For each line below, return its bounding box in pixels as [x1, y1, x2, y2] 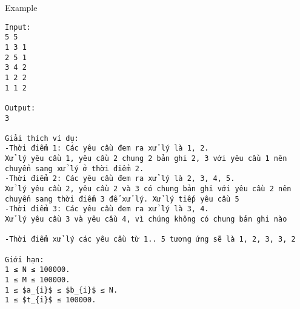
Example [5, 1, 38, 13]
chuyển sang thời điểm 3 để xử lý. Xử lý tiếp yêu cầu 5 [5, 194, 239, 203]
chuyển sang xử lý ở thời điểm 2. [5, 164, 144, 173]
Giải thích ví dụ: [5, 134, 79, 143]
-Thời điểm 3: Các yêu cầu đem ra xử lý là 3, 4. [5, 205, 209, 214]
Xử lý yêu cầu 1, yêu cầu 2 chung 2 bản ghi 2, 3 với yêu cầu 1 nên [5, 154, 287, 163]
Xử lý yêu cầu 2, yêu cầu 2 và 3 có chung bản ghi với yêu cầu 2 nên [5, 185, 292, 194]
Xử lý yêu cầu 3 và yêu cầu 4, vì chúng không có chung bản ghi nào [5, 215, 287, 224]
